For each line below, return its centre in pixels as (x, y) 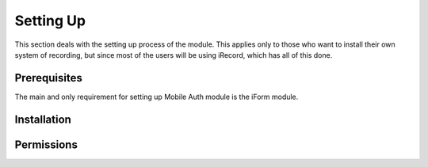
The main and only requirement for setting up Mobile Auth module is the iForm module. (157, 97)
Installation (43, 119)
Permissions (46, 144)
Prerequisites (48, 78)
